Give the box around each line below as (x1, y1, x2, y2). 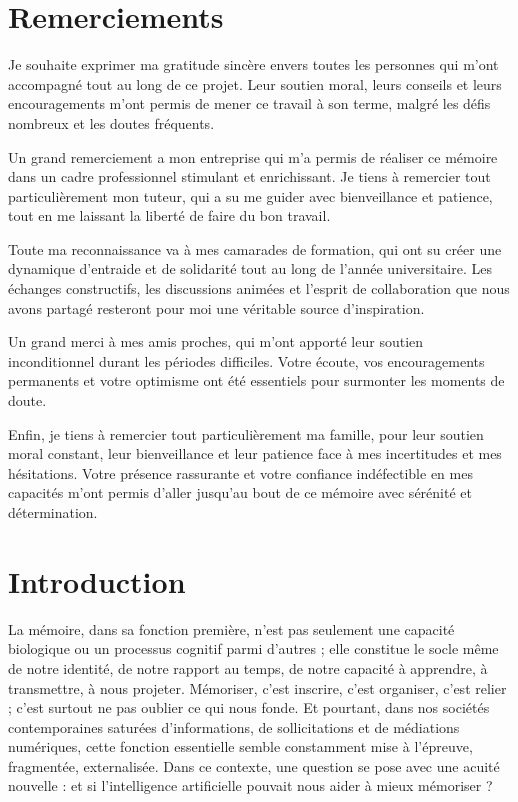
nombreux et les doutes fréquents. (8, 112, 215, 133)
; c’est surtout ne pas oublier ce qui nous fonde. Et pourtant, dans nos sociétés (8, 697, 490, 718)
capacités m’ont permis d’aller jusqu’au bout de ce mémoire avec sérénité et (8, 482, 472, 503)
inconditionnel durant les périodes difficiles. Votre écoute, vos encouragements (8, 350, 485, 371)
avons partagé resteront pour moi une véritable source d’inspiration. (8, 297, 425, 318)
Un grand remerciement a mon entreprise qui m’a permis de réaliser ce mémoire (8, 146, 498, 167)
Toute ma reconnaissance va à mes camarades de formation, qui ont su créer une (8, 238, 502, 259)
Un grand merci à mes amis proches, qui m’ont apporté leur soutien (8, 331, 424, 352)
